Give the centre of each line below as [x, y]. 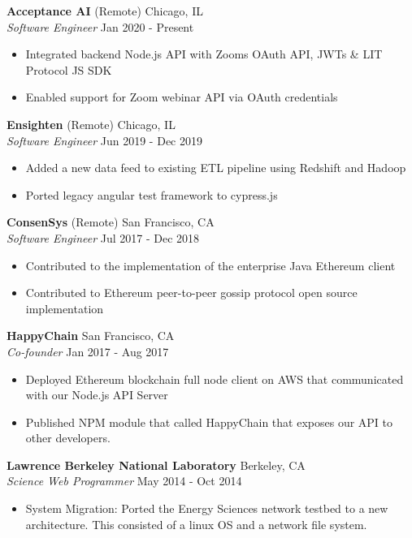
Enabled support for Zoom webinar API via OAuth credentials [182, 97]
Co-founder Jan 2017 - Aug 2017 [88, 351]
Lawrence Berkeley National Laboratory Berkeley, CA [156, 465]
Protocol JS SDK [69, 69]
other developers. [68, 438]
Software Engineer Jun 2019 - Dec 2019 [104, 140]
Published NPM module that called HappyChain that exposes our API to [209, 422]
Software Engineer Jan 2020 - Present [100, 26]
